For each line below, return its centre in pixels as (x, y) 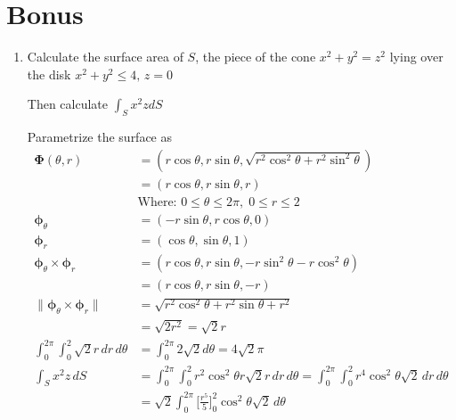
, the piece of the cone (256, 57)
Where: (157, 202)
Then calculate (68, 104)
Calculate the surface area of (105, 57)
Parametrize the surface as (100, 137)
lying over (416, 57)
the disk (49, 74)
